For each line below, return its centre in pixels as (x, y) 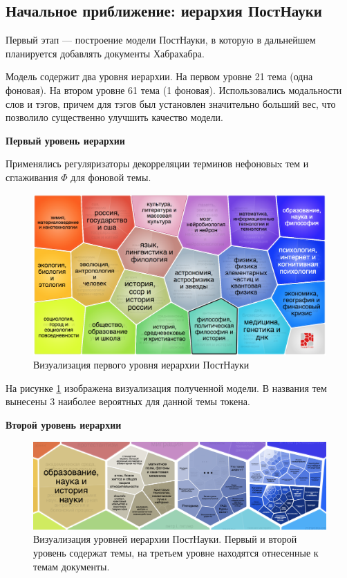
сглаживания (32, 177)
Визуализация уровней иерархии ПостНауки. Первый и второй (165, 539)
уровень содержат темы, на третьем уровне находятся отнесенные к (176, 552)
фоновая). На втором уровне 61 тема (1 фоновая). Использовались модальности (174, 90)
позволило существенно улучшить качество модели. (114, 117)
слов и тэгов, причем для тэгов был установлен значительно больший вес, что (171, 103)
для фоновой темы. (111, 177)
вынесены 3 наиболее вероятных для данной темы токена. (128, 401)
